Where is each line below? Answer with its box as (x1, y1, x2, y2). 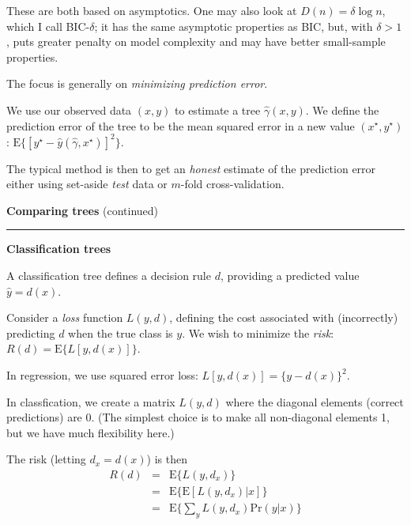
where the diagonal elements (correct (225, 393, 404, 410)
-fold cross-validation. (180, 176, 285, 192)
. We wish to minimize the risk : (182, 324, 334, 341)
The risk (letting (6, 451, 86, 467)
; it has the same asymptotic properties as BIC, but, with (94, 17, 373, 34)
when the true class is (68, 324, 173, 341)
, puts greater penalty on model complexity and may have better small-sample (6, 33, 386, 50)
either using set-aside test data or (6, 176, 168, 192)
